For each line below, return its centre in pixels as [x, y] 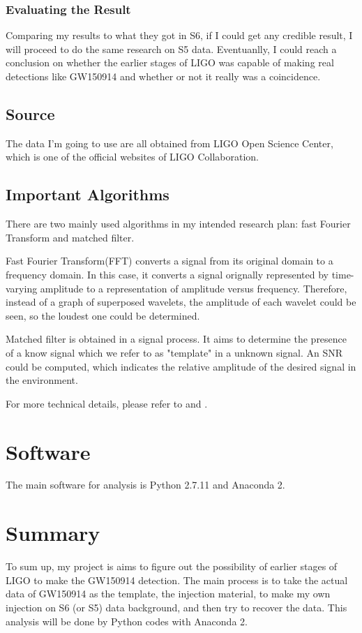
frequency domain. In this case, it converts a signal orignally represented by [167, 274]
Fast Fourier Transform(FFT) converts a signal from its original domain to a [169, 261]
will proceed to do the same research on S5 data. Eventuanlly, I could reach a [171, 49]
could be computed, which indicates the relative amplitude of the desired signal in [181, 366]
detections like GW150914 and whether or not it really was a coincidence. [163, 76]
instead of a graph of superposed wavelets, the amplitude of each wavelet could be [181, 302]
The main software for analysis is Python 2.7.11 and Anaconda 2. [145, 485]
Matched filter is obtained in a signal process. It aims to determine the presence [176, 339]
